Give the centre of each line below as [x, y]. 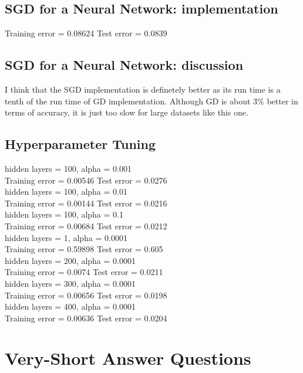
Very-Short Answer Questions [128, 358]
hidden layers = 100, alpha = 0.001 [68, 168]
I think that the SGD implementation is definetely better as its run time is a [143, 89]
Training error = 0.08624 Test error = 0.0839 [86, 33]
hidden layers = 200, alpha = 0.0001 [70, 260]
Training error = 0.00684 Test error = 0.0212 [86, 226]
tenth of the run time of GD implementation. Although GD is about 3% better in [151, 101]
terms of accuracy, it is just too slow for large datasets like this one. [127, 112]
